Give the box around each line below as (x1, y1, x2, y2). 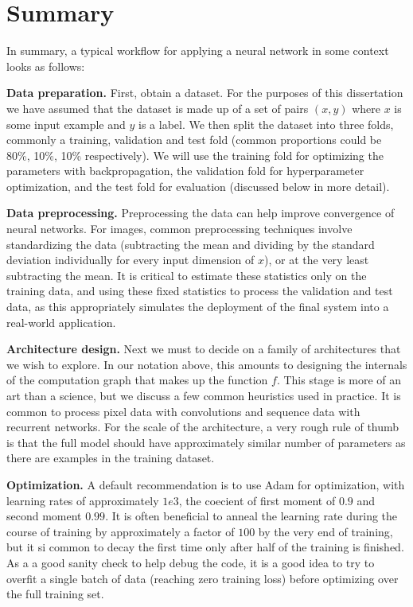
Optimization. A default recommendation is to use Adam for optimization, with (6, 476, 405, 492)
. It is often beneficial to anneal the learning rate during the (105, 508, 398, 524)
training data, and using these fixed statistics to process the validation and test (6, 282, 393, 299)
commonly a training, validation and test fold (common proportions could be (6, 131, 382, 148)
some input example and (6, 115, 126, 132)
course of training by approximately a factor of (6, 523, 235, 539)
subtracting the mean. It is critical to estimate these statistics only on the (6, 267, 367, 283)
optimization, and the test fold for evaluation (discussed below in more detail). (6, 177, 390, 194)
